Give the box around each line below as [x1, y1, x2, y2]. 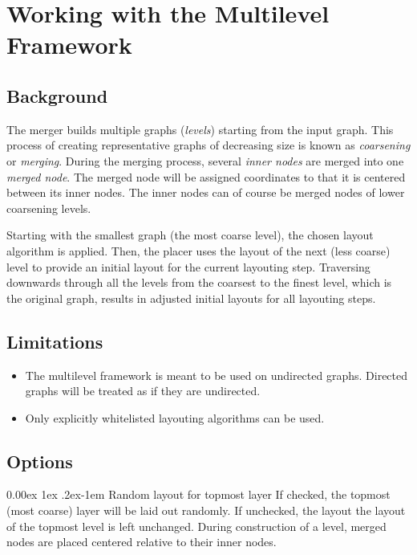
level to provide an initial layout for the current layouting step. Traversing [6, 258, 370, 275]
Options [6, 448, 73, 473]
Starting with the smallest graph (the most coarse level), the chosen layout [6, 226, 374, 243]
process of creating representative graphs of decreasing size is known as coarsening [6, 137, 411, 153]
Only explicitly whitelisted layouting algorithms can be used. [25, 409, 325, 426]
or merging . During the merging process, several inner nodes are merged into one [6, 152, 404, 169]
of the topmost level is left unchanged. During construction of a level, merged [6, 517, 387, 534]
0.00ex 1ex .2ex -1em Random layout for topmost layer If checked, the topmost [6, 486, 391, 503]
